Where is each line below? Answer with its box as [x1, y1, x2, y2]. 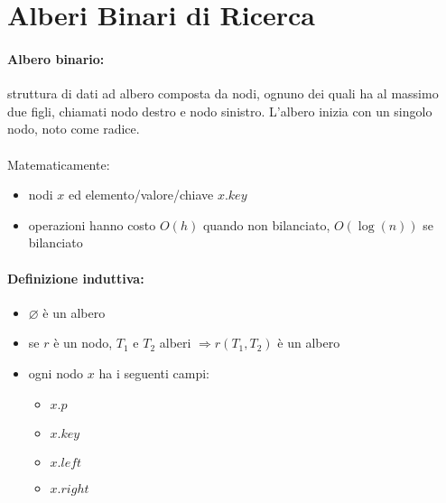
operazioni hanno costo [28, 215, 156, 234]
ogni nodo [28, 363, 84, 382]
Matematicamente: [7, 154, 110, 173]
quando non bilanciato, [202, 215, 330, 234]
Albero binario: [7, 49, 105, 68]
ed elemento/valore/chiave [68, 185, 214, 204]
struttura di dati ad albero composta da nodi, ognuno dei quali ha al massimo [7, 84, 439, 103]
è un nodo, [53, 333, 113, 352]
